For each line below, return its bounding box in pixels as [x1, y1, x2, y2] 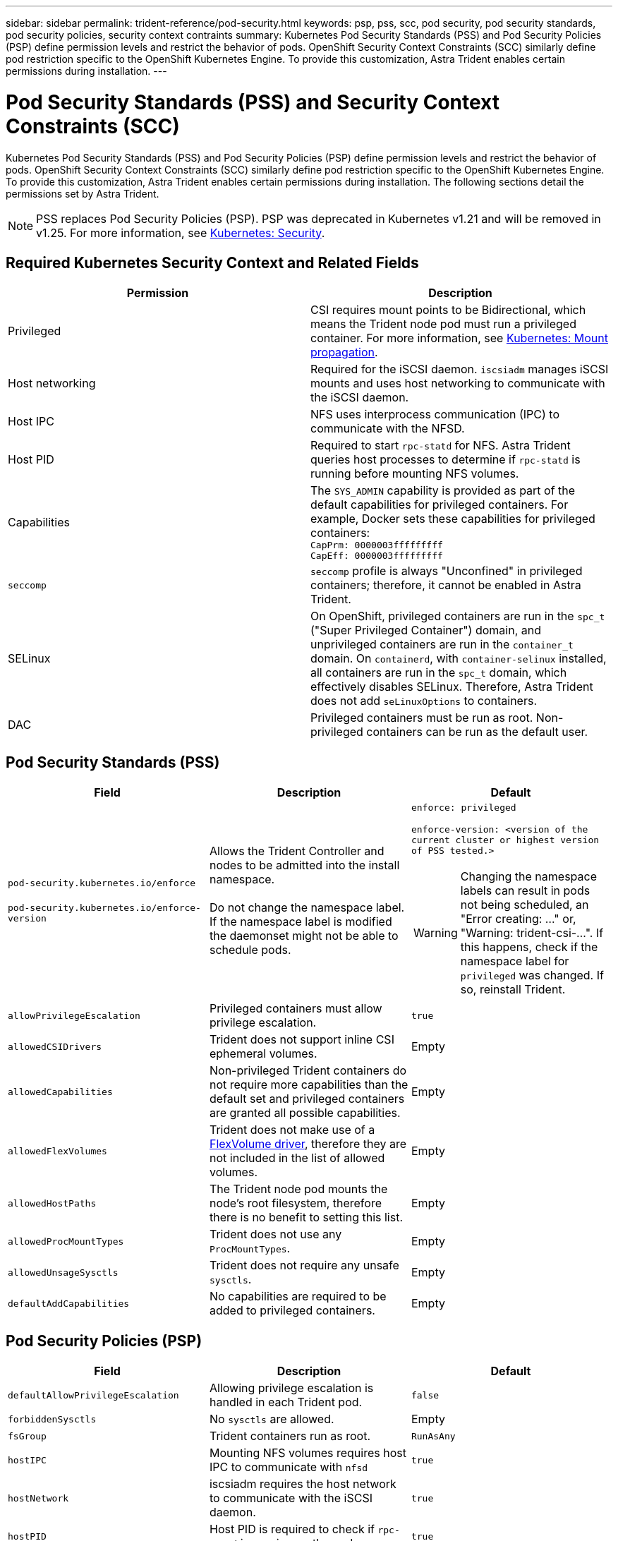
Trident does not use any [209, 1227, 342, 1242]
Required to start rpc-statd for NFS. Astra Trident [310, 438, 571, 453]
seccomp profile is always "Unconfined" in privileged [310, 564, 583, 579]
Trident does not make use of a [209, 1123, 375, 1137]
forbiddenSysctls [8, 1413, 97, 1425]
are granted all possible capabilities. [209, 1106, 401, 1120]
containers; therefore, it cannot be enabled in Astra [310, 578, 581, 593]
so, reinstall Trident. [460, 982, 566, 997]
